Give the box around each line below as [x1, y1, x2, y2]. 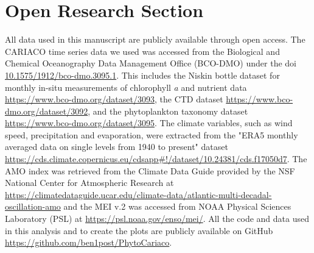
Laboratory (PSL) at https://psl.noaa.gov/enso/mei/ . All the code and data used [5, 212, 309, 225]
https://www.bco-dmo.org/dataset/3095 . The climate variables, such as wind [5, 116, 293, 129]
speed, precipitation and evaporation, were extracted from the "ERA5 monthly [5, 128, 298, 141]
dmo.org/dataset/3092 [5, 104, 88, 117]
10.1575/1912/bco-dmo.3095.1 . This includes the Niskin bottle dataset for [5, 68, 280, 81]
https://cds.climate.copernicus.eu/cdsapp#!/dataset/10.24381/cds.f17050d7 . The [5, 152, 307, 165]
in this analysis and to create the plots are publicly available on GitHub [5, 224, 273, 237]
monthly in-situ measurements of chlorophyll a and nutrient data [5, 80, 247, 93]
